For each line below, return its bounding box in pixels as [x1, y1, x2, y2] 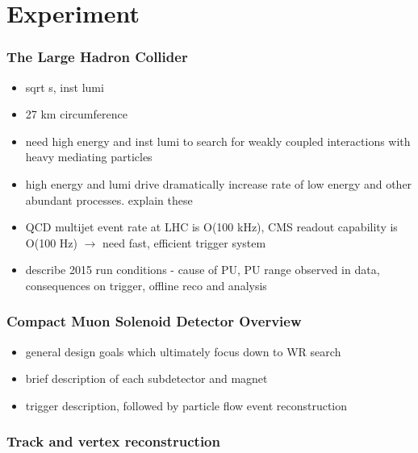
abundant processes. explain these [25, 191, 193, 208]
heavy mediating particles [25, 148, 153, 165]
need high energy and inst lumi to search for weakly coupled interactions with [25, 132, 411, 149]
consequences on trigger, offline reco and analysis [25, 276, 267, 293]
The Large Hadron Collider [6, 47, 188, 67]
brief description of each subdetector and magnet [25, 370, 268, 387]
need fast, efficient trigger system [102, 234, 266, 251]
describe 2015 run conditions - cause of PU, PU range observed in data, [25, 261, 380, 278]
